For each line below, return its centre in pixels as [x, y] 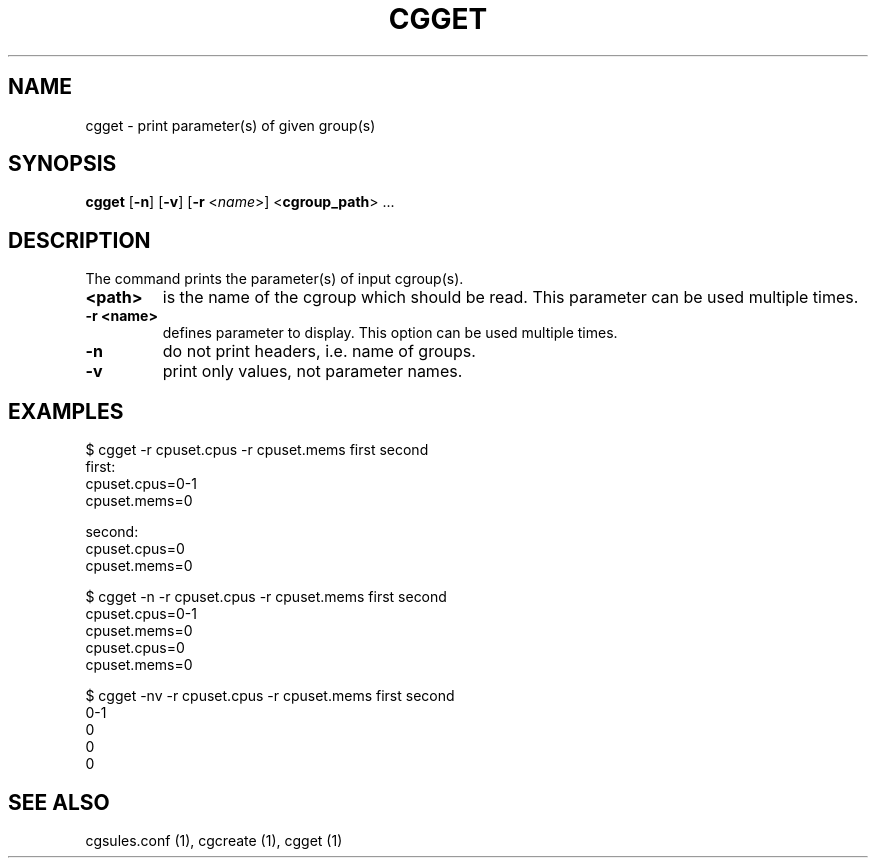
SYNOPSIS [62, 164]
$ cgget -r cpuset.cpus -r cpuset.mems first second [257, 450]
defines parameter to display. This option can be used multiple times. [390, 333]
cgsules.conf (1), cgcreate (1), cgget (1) [214, 840]
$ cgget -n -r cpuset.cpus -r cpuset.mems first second [266, 597]
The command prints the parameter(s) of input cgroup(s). [274, 279]
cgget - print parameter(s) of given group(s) [230, 125]
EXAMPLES [66, 411]
